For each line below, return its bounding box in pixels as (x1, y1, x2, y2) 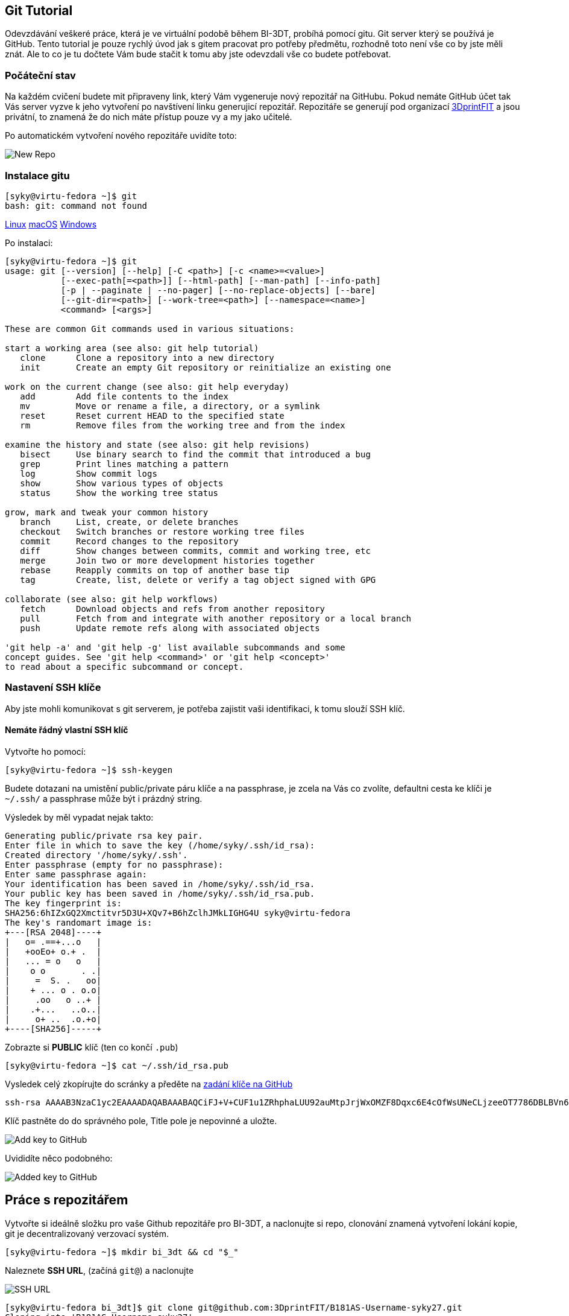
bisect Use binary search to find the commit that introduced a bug (20, 449, 371, 459)
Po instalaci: (5, 237, 53, 248)
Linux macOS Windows (5, 218, 97, 229)
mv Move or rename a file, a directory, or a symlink (20, 401, 320, 411)
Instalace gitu (5, 169, 70, 182)
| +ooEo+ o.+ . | (5, 946, 102, 956)
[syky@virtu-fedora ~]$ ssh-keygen (5, 764, 173, 775)
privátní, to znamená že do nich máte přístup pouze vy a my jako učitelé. (5, 112, 292, 122)
